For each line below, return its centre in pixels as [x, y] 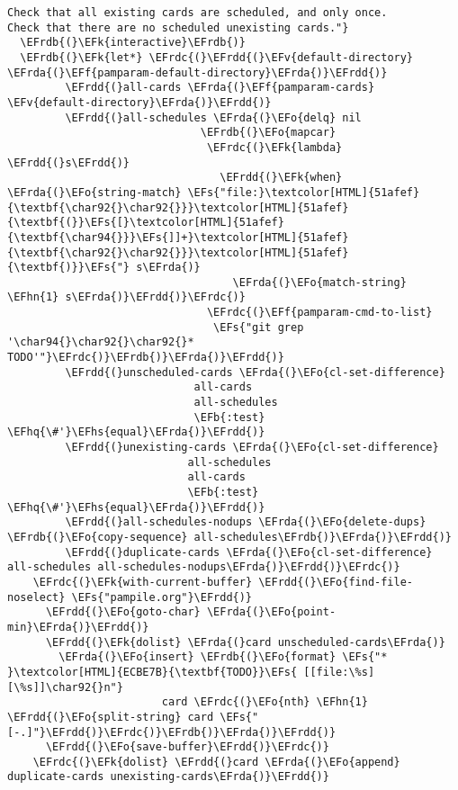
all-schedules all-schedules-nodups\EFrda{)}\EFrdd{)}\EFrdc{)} [204, 567]
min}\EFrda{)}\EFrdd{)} [78, 627]
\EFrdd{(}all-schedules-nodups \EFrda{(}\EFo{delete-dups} [246, 522]
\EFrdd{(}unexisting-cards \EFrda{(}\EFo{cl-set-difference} [252, 448]
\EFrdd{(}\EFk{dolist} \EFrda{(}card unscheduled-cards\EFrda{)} [245, 642]
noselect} [36, 597]
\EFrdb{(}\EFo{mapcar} [268, 133]
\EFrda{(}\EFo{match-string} [319, 282]
